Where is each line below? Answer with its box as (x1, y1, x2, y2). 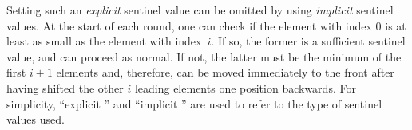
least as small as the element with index (6, 33, 202, 49)
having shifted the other (6, 79, 124, 96)
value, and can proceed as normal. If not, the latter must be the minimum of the (6, 48, 402, 65)
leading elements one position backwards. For (134, 79, 356, 96)
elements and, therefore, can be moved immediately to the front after (56, 64, 394, 81)
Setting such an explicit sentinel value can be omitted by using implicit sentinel (6, 2, 394, 18)
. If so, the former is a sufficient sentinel (211, 33, 406, 49)
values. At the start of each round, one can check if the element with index (6, 17, 372, 33)
